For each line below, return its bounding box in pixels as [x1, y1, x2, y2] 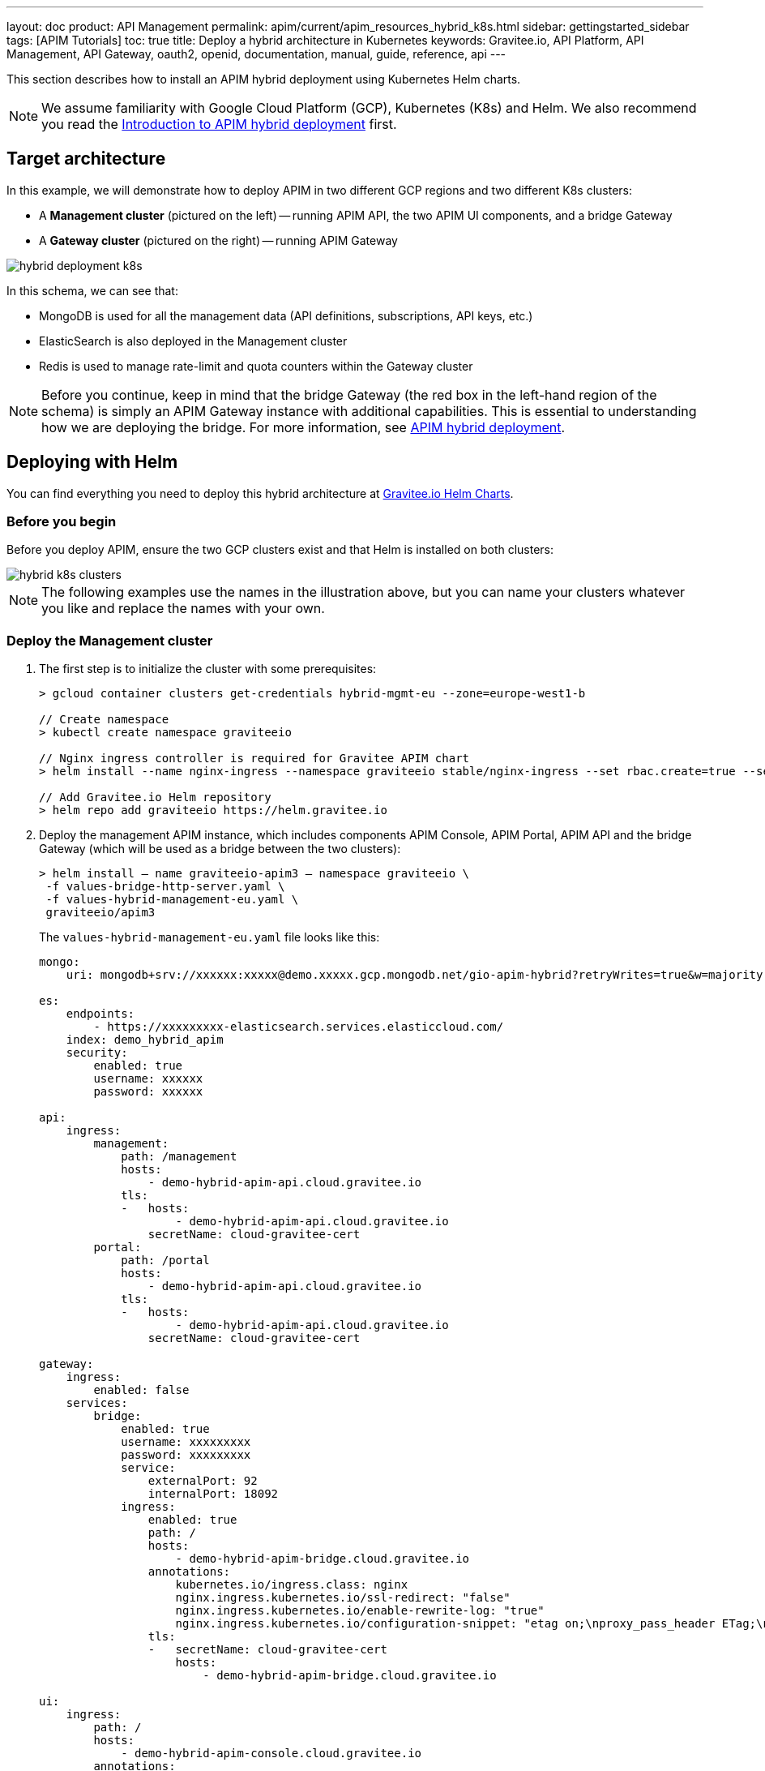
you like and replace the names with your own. [41, 600, 325, 617]
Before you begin [6, 513, 117, 530]
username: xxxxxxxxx [121, 1435, 251, 1449]
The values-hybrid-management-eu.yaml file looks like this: [39, 930, 380, 945]
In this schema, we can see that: [6, 283, 178, 298]
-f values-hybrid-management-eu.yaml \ [45, 893, 299, 907]
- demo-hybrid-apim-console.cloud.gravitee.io [121, 1747, 422, 1760]
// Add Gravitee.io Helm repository [39, 791, 271, 804]
